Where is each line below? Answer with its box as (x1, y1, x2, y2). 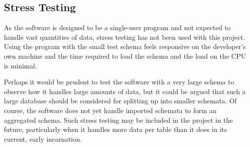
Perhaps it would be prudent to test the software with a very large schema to (4, 77, 234, 87)
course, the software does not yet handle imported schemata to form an (4, 105, 217, 115)
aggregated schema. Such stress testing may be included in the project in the (4, 114, 233, 125)
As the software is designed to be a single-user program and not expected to (4, 22, 231, 33)
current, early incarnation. (4, 133, 82, 144)
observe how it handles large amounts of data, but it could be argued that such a (4, 86, 246, 96)
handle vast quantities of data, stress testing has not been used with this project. (4, 32, 245, 42)
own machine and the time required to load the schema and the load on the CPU (4, 50, 246, 61)
